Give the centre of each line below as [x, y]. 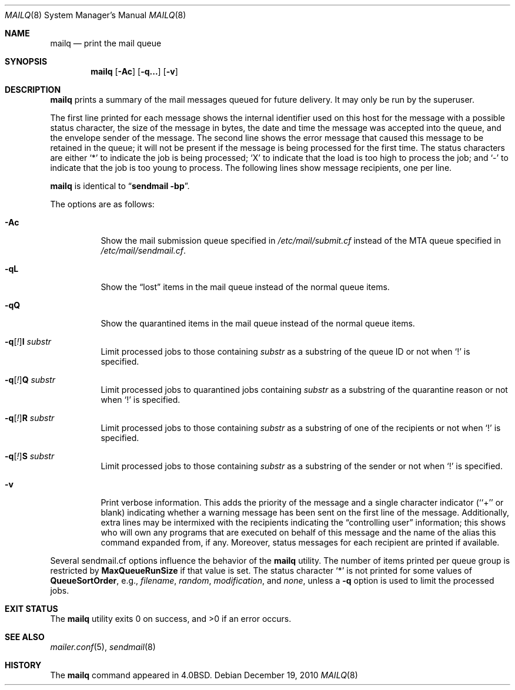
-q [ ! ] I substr [28, 341]
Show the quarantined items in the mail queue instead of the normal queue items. [258, 323]
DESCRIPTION [33, 90]
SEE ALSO [25, 637]
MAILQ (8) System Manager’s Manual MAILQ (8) [96, 15]
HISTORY [23, 665]
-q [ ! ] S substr [30, 456]
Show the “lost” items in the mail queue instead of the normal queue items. [245, 287]
